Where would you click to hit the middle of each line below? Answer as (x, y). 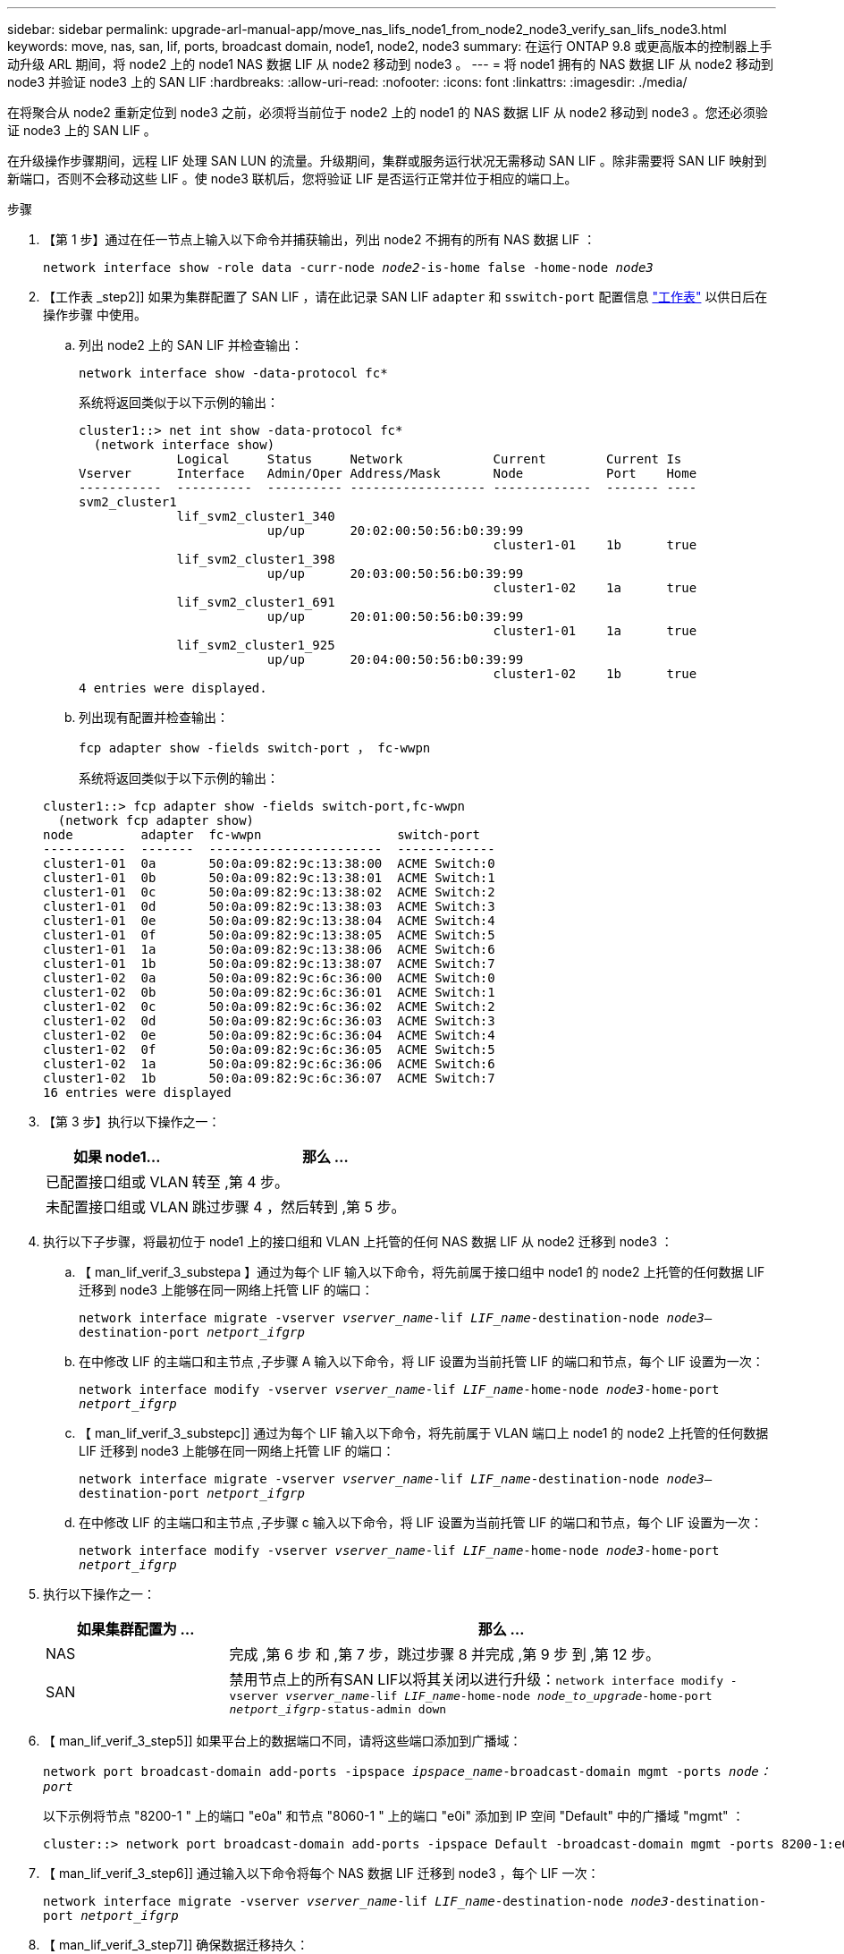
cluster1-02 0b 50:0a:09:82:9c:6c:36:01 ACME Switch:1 (269, 992)
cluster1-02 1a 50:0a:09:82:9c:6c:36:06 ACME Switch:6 (269, 1064)
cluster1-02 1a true (595, 588)
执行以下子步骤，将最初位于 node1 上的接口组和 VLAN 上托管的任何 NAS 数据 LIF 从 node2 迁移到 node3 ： (358, 1241)
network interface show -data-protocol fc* (233, 373)
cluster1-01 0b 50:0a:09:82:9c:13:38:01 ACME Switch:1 (269, 878)
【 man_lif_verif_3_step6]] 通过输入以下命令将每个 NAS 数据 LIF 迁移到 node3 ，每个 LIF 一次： (321, 1873)
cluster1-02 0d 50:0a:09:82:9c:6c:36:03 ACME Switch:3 (269, 1021)
